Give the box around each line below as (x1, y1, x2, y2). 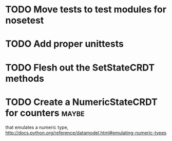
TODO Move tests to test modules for (5, 4, 167, 15)
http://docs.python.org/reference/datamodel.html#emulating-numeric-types (5, 130, 167, 136)
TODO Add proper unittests (5, 38, 124, 50)
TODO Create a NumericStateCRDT (5, 96, 158, 108)
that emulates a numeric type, (5, 124, 69, 130)
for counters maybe (5, 107, 85, 119)
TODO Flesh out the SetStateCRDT (5, 62, 155, 73)
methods (5, 73, 45, 84)
